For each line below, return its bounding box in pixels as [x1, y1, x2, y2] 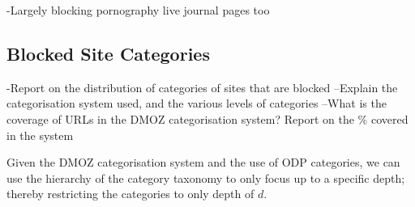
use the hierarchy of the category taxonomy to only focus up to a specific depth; [6, 169, 405, 186]
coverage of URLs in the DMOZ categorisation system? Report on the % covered [6, 110, 409, 127]
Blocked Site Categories [6, 40, 210, 65]
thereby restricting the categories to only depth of [6, 185, 255, 202]
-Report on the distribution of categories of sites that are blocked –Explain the [6, 78, 398, 95]
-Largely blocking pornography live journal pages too [6, 2, 270, 18]
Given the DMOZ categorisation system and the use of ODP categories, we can [6, 154, 400, 171]
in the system [6, 126, 74, 143]
